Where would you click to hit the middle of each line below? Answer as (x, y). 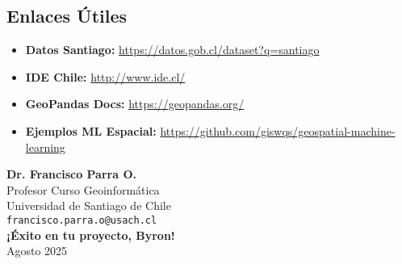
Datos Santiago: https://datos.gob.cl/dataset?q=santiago (172, 50)
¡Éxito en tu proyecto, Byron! (91, 235)
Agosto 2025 (37, 251)
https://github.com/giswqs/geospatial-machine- (278, 130)
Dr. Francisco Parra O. (71, 174)
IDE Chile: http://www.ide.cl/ (105, 76)
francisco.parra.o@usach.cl (82, 220)
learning (45, 147)
